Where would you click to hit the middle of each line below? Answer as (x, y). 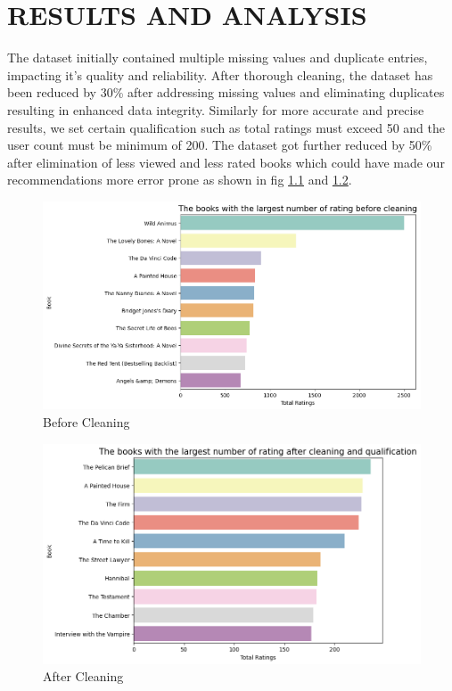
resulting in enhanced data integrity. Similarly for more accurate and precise (216, 109)
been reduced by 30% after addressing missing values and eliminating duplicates (226, 92)
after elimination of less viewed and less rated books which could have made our (226, 162)
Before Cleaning (86, 421)
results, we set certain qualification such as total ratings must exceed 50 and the (226, 127)
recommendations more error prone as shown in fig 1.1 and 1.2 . (180, 180)
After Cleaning (83, 676)
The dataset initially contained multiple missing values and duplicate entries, (218, 58)
